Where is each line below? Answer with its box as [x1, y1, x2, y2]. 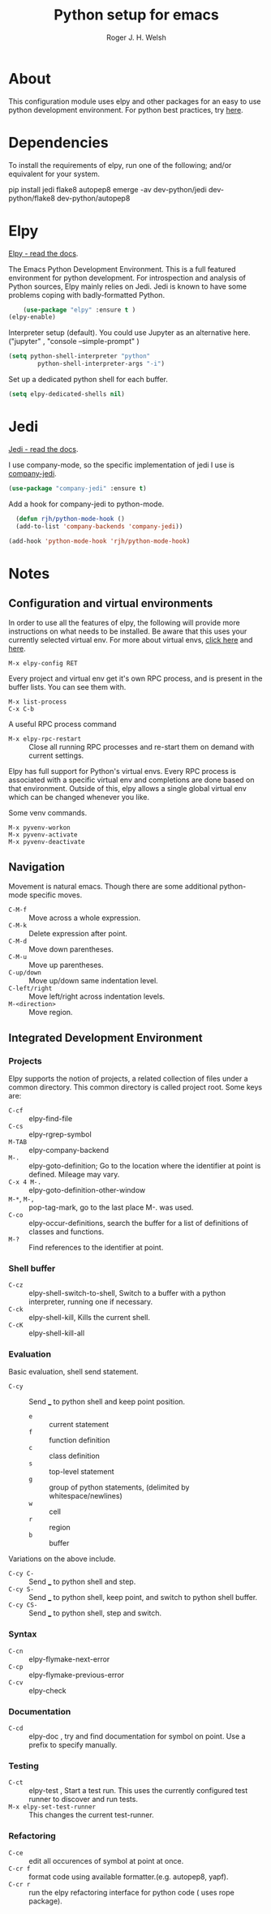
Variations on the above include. [8, 1554, 116, 1563]
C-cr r [8, 1880, 31, 1888]
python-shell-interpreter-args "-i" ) [37, 359, 165, 368]
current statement [49, 1420, 110, 1430]
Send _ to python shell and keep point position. [28, 1397, 185, 1407]
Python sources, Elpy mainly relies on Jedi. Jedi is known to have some [8, 282, 247, 291]
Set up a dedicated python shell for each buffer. [8, 375, 169, 385]
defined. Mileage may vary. [28, 1169, 120, 1179]
